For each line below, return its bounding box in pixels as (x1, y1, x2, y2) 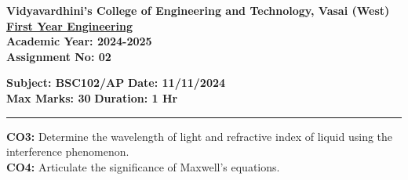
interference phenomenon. (6, 143, 129, 160)
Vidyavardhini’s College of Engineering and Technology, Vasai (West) (6, 2, 390, 18)
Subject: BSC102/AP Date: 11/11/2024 (6, 74, 226, 91)
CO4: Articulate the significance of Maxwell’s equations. (6, 158, 280, 175)
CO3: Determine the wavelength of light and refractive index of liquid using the (6, 128, 393, 144)
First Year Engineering (6, 17, 133, 34)
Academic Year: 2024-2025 (6, 33, 152, 49)
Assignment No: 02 (6, 48, 111, 64)
